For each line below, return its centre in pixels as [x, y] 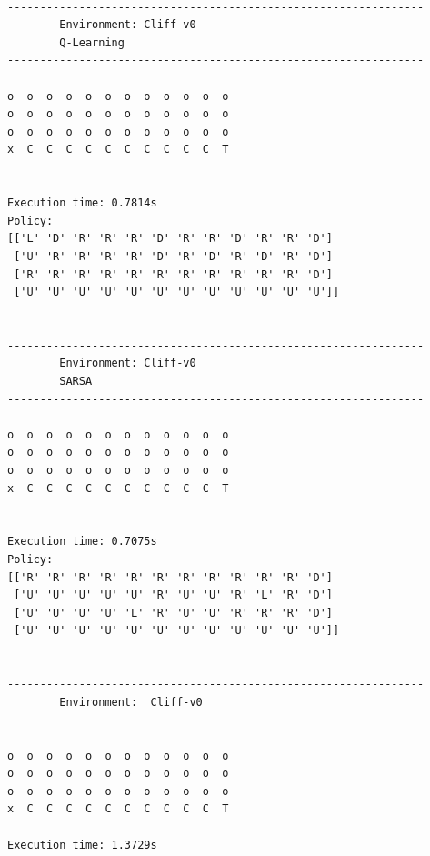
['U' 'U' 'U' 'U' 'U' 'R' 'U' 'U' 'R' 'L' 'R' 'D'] [173, 595]
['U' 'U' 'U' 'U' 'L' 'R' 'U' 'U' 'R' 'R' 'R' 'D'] [173, 613]
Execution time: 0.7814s [82, 203]
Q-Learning [92, 42]
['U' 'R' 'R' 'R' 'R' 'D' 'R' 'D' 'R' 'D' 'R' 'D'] [173, 256]
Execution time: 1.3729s [82, 845]
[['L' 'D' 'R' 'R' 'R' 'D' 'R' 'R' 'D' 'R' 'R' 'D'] [170, 239]
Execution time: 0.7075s [82, 542]
